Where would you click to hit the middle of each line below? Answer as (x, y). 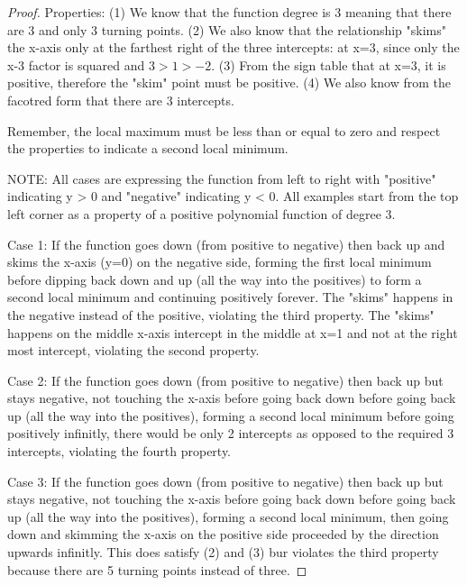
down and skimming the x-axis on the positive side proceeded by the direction (223, 534)
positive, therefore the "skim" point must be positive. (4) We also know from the (229, 82)
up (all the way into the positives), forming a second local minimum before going (231, 415)
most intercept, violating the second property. (133, 350)
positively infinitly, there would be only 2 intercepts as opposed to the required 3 (231, 433)
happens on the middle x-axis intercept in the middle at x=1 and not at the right (233, 332)
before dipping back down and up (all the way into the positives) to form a (215, 279)
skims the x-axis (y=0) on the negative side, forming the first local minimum (220, 262)
